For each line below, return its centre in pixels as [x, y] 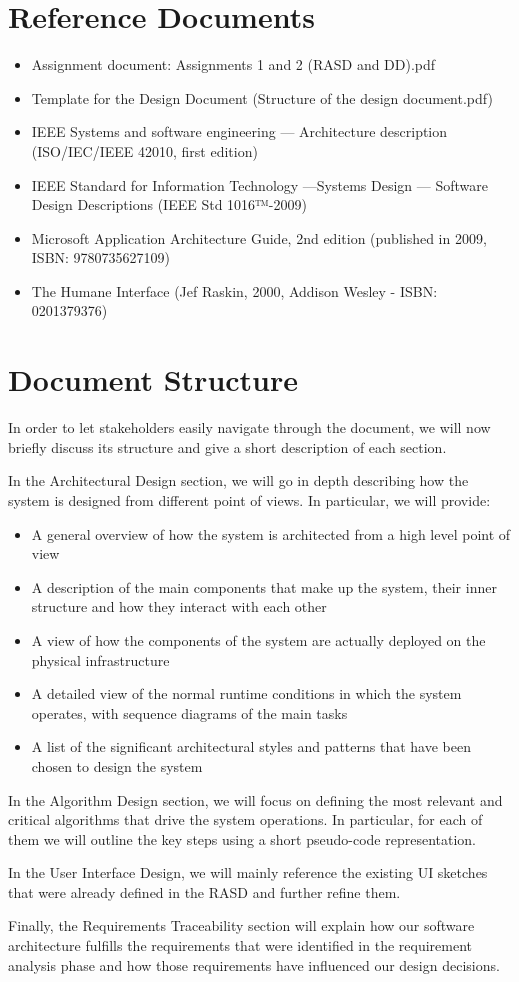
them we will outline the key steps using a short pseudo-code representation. [242, 838]
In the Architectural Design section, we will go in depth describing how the [238, 480]
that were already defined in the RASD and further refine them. [204, 891]
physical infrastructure [100, 659]
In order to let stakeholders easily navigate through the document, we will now [249, 427]
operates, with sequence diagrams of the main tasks [189, 712]
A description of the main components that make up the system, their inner [264, 586]
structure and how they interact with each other [179, 606]
